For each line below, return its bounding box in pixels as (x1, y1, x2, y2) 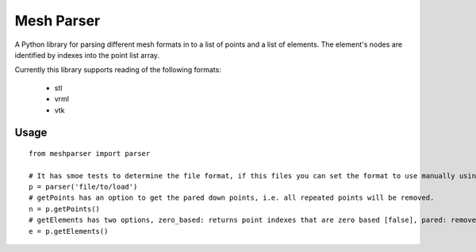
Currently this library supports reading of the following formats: (14, 65, 221, 74)
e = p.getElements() (29, 227, 109, 235)
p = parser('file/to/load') (29, 182, 138, 192)
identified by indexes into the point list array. (14, 50, 160, 59)
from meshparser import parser (29, 149, 151, 158)
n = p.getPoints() (29, 204, 101, 213)
